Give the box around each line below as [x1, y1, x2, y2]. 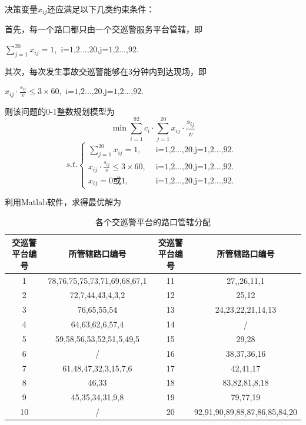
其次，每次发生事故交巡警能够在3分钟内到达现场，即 [5, 65, 207, 77]
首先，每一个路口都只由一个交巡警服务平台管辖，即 [5, 23, 202, 35]
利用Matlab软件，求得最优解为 [5, 196, 121, 208]
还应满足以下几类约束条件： [47, 3, 155, 15]
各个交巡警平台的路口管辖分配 [95, 215, 211, 227]
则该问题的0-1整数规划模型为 [5, 105, 115, 117]
